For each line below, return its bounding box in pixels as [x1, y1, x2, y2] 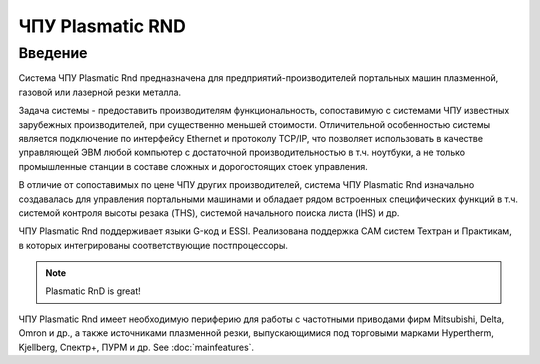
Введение [18, 44, 88, 62]
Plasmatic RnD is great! [45, 285, 142, 297]
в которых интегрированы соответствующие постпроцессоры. [18, 239, 289, 251]
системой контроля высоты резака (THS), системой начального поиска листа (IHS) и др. [18, 206, 400, 219]
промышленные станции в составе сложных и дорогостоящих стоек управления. [18, 160, 369, 172]
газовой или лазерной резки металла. [18, 86, 182, 98]
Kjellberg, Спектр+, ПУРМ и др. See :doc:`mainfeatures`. [18, 341, 255, 353]
